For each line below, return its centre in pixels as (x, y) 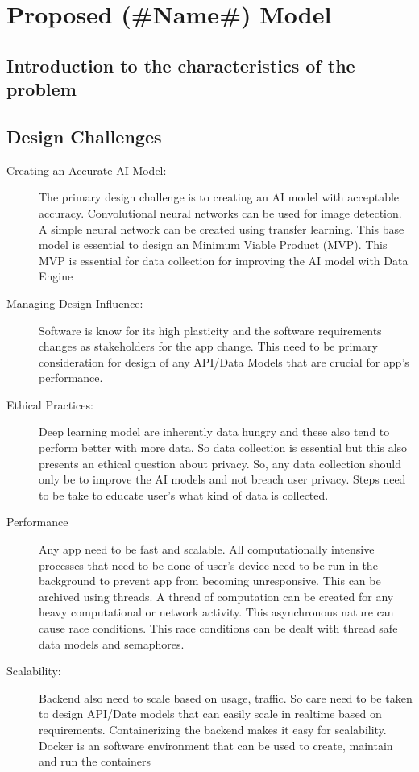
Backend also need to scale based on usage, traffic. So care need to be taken (226, 697)
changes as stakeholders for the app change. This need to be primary (208, 346)
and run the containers (95, 761)
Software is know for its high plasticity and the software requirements (210, 330)
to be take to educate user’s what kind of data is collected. (184, 494)
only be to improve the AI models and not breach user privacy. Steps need (222, 479)
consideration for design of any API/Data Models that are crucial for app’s (224, 361)
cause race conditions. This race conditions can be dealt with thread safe (218, 628)
